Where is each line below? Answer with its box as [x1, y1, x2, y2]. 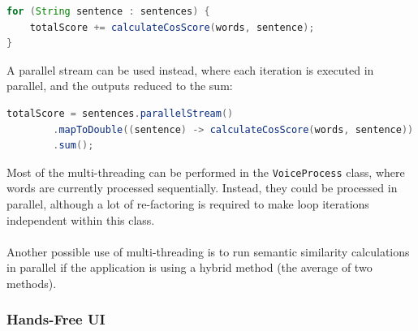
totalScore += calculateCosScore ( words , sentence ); [29, 21, 315, 33]
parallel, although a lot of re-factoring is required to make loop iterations [6, 196, 369, 212]
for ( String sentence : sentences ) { [6, 6, 210, 17]
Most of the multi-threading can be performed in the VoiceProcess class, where [6, 163, 405, 180]
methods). [6, 274, 57, 291]
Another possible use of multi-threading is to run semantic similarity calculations [6, 243, 410, 260]
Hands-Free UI [6, 309, 106, 329]
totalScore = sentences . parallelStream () [6, 107, 234, 119]
